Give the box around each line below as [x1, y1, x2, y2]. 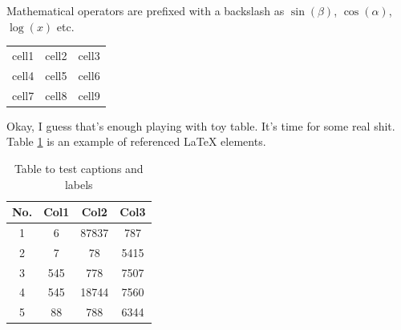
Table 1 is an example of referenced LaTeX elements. [6, 133, 266, 150]
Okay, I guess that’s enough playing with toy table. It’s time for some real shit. [6, 117, 395, 134]
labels [64, 175, 93, 192]
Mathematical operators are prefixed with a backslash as [6, 2, 285, 18]
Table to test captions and [14, 159, 144, 176]
